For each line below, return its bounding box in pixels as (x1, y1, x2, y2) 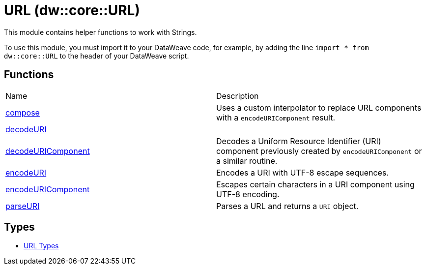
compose (5, 107, 40, 118)
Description (216, 90, 259, 101)
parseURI (5, 201, 40, 211)
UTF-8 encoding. (216, 189, 280, 199)
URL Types (24, 241, 59, 250)
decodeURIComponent (5, 146, 90, 156)
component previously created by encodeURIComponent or (216, 146, 422, 156)
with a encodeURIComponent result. (216, 112, 335, 122)
